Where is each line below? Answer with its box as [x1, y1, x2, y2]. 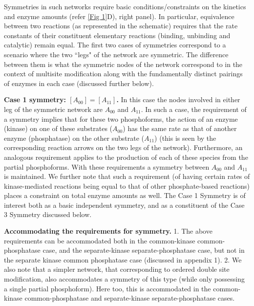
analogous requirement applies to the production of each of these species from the [4, 152, 248, 162]
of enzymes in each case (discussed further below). [4, 78, 154, 88]
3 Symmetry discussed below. [4, 209, 92, 219]
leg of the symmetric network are [4, 104, 103, 114]
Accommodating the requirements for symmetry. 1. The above [4, 226, 212, 236]
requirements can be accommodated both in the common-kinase [4, 235, 195, 245]
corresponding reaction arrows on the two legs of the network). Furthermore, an [4, 142, 243, 153]
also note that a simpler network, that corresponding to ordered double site [4, 264, 230, 274]
